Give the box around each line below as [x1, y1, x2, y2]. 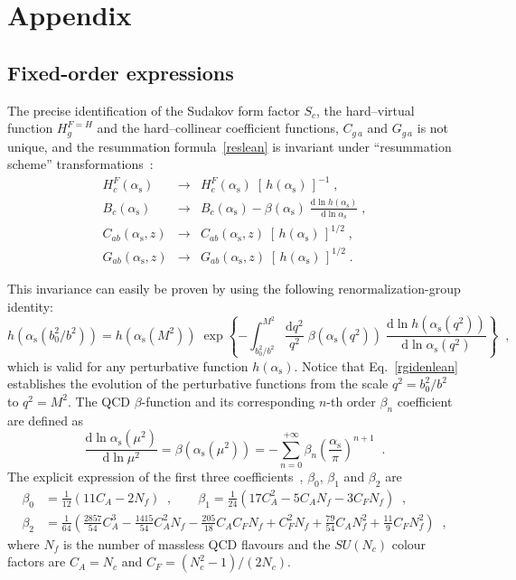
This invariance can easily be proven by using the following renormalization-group [7, 278, 461, 297]
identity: [7, 296, 53, 315]
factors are [7, 552, 66, 571]
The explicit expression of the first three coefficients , [7, 466, 304, 485]
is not [417, 118, 449, 137]
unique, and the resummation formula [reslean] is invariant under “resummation [7, 136, 452, 155]
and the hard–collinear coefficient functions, [97, 118, 339, 137]
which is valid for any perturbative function [7, 356, 249, 375]
